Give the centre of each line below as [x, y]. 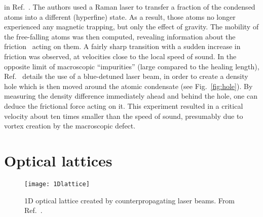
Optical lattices [58, 160]
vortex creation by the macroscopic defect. [70, 126]
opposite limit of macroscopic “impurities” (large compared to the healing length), [132, 66]
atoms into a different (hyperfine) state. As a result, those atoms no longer [120, 16]
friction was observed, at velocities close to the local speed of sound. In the [120, 56]
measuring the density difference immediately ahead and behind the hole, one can [131, 96]
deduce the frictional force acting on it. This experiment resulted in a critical [124, 105]
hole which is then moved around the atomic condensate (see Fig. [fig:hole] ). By [128, 86]
